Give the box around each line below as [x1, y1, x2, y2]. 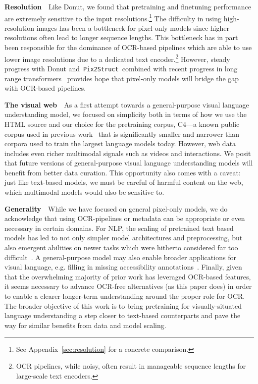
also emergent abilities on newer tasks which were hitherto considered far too [4, 242, 238, 253]
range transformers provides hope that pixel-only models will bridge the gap [4, 73, 239, 83]
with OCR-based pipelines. [4, 83, 86, 93]
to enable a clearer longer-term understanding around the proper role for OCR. [4, 291, 245, 301]
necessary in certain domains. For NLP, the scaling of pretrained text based [4, 222, 234, 233]
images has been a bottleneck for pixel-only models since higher [36, 22, 229, 33]
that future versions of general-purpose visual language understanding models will [4, 158, 253, 168]
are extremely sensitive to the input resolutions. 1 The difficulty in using [4, 11, 222, 23]
